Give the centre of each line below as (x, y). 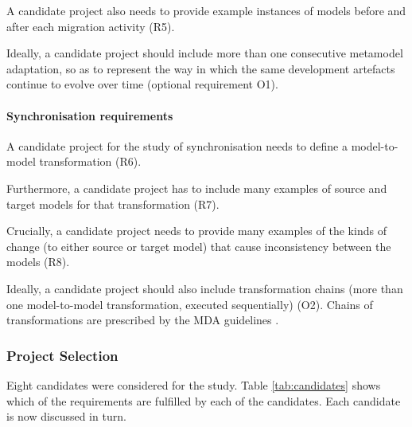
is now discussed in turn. (66, 416)
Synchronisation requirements (90, 115)
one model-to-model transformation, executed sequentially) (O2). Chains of (190, 304)
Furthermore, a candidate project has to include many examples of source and (197, 188)
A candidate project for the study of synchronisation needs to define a (177, 145)
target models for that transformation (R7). (113, 204)
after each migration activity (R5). (91, 26)
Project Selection (62, 355)
